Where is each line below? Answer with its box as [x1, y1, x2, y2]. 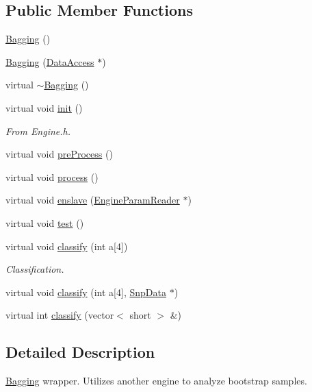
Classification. [5, 262, 64, 276]
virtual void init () [5, 100, 83, 114]
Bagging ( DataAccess [5, 54, 94, 69]
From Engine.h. [5, 123, 71, 138]
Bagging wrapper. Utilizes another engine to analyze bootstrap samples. [5, 373, 307, 388]
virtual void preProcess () [5, 147, 113, 161]
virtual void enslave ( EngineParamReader [5, 193, 180, 207]
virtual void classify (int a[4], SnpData [5, 284, 166, 299]
